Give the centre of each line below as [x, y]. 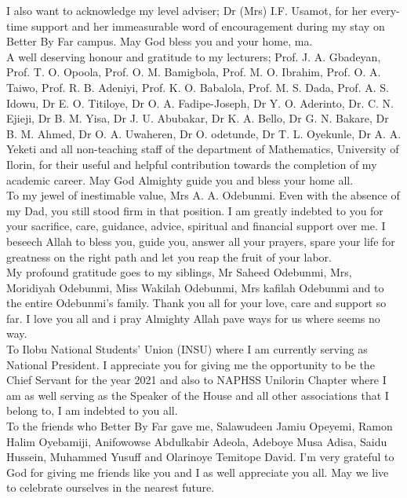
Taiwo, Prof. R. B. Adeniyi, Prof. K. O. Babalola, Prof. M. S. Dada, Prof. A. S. [198, 87]
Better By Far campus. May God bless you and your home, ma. [160, 41]
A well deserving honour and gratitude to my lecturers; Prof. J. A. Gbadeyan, [194, 56]
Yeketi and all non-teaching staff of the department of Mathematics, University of [203, 149]
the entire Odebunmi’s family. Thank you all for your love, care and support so [196, 303]
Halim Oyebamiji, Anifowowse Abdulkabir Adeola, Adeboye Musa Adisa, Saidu [197, 441]
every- [385, 10]
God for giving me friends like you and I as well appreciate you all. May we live [198, 472]
